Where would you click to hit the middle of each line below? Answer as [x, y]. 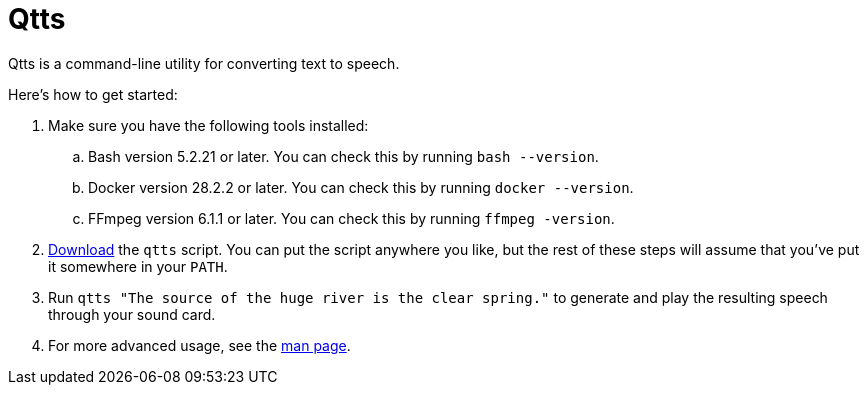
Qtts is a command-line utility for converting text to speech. [204, 63]
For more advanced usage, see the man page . [199, 345]
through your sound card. [132, 314]
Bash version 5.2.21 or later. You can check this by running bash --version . [343, 156]
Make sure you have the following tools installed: [208, 125]
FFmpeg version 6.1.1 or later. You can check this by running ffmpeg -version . [351, 218]
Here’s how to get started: [93, 94]
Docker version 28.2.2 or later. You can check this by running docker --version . [361, 187]
